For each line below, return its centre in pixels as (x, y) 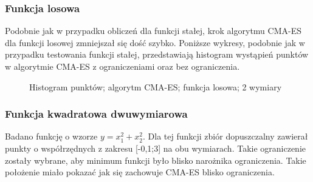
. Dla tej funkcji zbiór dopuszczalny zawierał (225, 136)
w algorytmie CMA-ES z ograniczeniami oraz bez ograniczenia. (122, 66)
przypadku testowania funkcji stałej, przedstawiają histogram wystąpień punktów (157, 54)
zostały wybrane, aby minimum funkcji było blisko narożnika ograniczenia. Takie (156, 160)
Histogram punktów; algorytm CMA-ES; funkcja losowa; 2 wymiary (156, 86)
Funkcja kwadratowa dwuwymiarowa (96, 114)
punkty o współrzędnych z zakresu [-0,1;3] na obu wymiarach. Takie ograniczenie (156, 148)
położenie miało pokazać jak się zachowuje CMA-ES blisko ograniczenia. (140, 172)
